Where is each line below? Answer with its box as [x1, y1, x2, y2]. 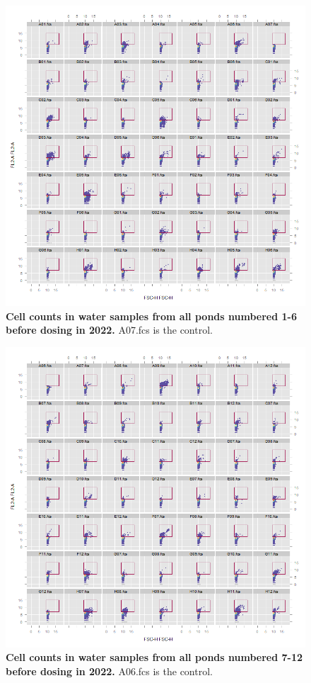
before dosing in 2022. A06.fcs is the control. [6, 663, 213, 678]
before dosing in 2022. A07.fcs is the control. [6, 322, 213, 337]
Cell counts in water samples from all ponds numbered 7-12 [6, 650, 303, 665]
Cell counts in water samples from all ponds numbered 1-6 [6, 308, 297, 323]
